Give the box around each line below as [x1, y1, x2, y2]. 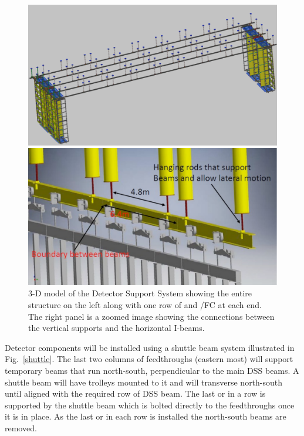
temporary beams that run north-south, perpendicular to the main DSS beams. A [5, 364, 299, 377]
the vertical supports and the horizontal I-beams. [28, 322, 205, 334]
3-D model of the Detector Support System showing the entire [28, 287, 252, 299]
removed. [5, 421, 37, 434]
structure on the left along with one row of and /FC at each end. [28, 299, 262, 311]
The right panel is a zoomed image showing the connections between [28, 310, 275, 322]
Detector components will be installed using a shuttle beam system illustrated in [5, 341, 295, 353]
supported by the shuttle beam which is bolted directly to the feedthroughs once [5, 398, 295, 411]
